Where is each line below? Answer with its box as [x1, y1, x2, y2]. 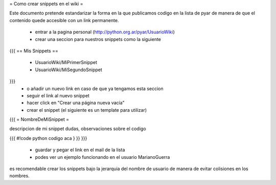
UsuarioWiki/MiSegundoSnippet [35, 67, 102, 73]
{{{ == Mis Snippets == [9, 48, 58, 54]
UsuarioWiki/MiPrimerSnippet [35, 59, 97, 66]
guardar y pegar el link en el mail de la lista [35, 147, 125, 153]
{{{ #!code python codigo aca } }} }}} [9, 135, 87, 141]
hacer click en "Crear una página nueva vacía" [27, 100, 125, 106]
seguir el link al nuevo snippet [27, 92, 89, 98]
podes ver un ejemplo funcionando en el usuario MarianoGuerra [35, 154, 170, 160]
